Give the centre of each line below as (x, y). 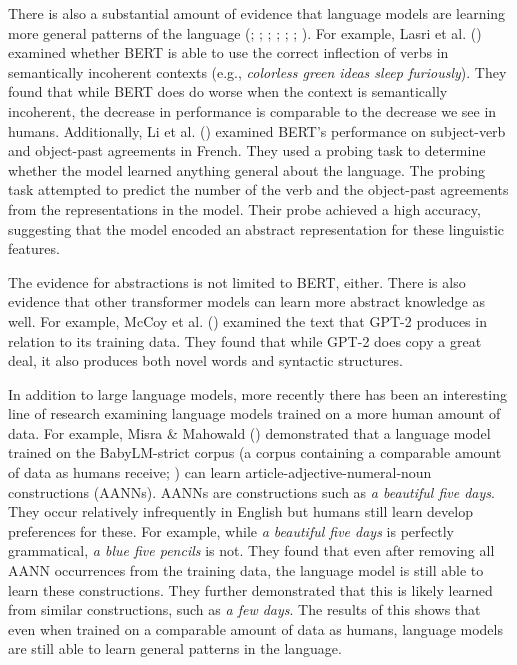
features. (34, 248)
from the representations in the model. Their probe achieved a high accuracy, (244, 208)
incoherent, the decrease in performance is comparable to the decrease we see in (252, 110)
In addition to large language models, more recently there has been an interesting (257, 393)
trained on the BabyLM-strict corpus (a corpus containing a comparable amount (255, 452)
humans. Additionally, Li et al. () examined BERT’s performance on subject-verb (257, 130)
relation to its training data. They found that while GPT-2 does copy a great (245, 340)
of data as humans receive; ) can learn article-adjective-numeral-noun (220, 472)
